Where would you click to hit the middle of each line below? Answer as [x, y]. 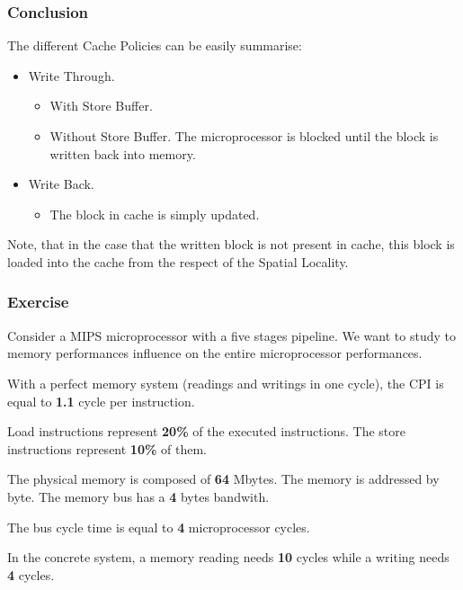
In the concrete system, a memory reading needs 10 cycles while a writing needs [228, 557]
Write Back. [61, 184]
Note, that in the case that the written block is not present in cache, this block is [231, 244]
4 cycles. [31, 574]
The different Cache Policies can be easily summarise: [155, 45]
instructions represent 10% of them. [107, 448]
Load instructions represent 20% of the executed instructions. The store [206, 431]
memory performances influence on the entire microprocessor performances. [215, 353]
